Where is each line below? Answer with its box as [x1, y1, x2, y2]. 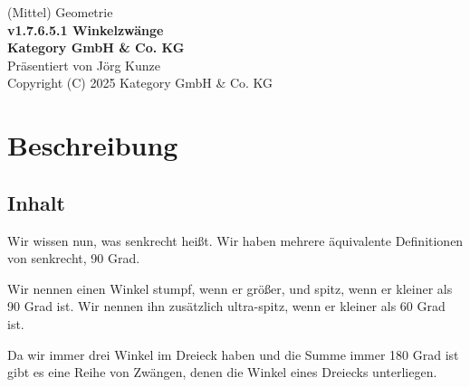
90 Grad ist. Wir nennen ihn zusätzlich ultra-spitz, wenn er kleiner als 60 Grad [7, 297, 446, 316]
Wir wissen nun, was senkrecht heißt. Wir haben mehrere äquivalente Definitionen [7, 231, 464, 250]
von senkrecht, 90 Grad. [7, 249, 140, 268]
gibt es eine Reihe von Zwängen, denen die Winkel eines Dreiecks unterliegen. [7, 363, 437, 382]
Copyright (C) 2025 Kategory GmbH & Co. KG [7, 73, 273, 92]
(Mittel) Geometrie [7, 3, 113, 21]
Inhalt [7, 188, 65, 216]
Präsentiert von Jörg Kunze [7, 55, 160, 74]
